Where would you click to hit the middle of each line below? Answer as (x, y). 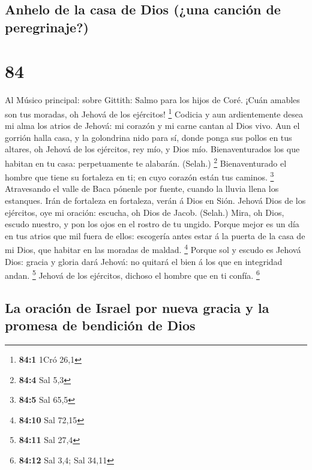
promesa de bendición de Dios (100, 325)
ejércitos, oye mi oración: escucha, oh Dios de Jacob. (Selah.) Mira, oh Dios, (145, 212)
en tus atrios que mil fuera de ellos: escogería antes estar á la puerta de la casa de (155, 235)
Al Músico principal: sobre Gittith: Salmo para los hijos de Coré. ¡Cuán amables (152, 100)
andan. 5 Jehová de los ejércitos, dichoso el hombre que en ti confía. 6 (132, 274)
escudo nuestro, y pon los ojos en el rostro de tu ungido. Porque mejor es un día (152, 224)
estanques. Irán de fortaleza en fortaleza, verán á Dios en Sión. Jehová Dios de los (155, 201)
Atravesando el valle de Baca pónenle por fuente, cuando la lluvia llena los (142, 189)
